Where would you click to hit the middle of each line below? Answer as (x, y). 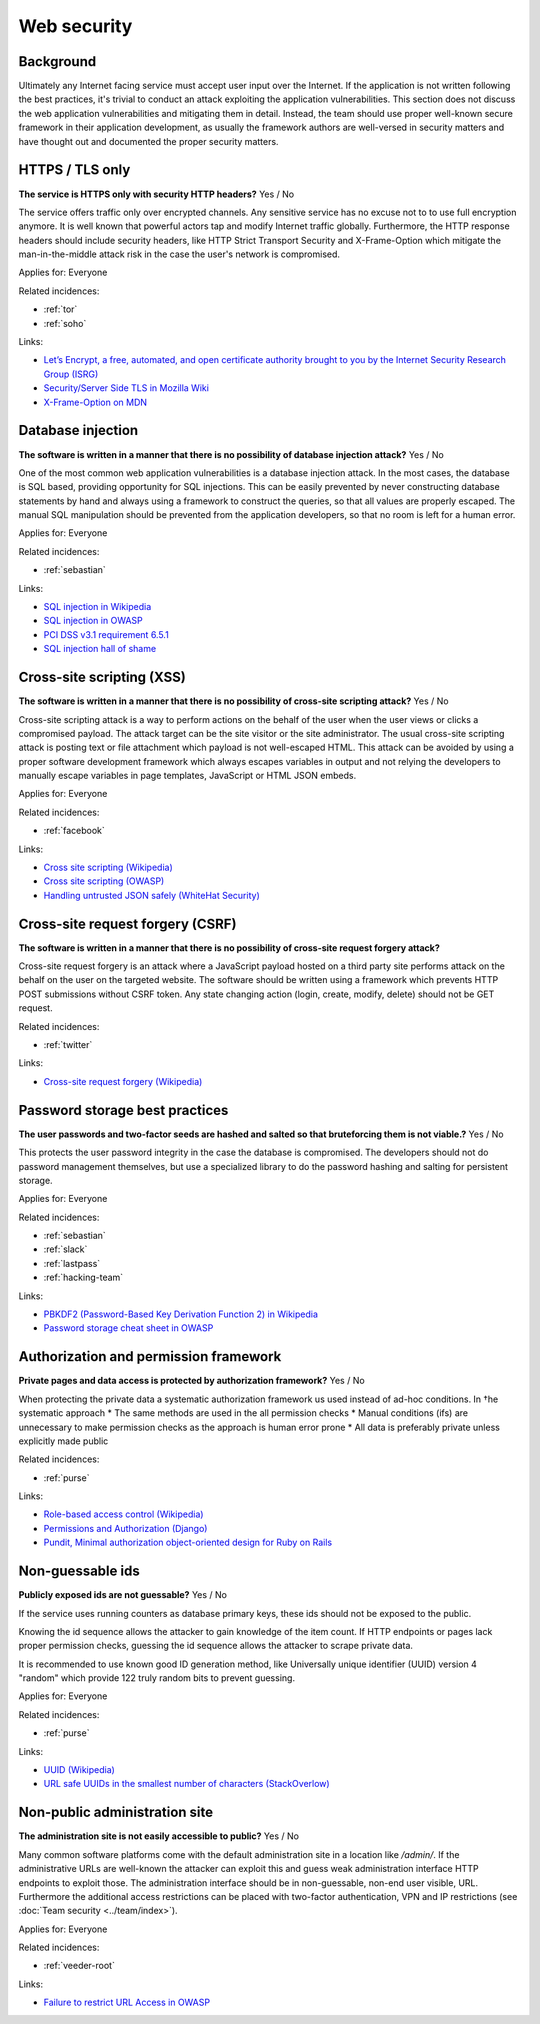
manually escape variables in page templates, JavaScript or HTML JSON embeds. (187, 776)
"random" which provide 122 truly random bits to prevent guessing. (156, 1678)
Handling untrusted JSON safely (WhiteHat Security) (151, 895)
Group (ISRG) (71, 374)
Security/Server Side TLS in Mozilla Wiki (126, 388)
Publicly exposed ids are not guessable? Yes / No (122, 1595)
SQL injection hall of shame (100, 649)
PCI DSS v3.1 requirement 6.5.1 (106, 634)
